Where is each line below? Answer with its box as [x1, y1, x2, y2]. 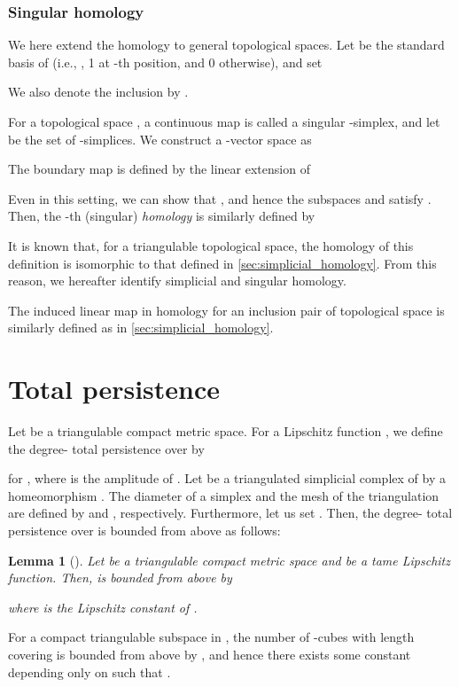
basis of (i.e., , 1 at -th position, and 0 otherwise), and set [8, 52, 323, 71]
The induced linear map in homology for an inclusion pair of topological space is [8, 301, 445, 319]
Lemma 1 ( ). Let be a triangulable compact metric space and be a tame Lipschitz [8, 550, 450, 569]
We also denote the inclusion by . [8, 82, 189, 101]
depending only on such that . [8, 662, 171, 681]
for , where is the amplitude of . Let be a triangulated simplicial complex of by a [8, 469, 446, 488]
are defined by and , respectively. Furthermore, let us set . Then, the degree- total [8, 504, 453, 522]
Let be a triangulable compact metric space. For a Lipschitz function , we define [8, 422, 443, 441]
